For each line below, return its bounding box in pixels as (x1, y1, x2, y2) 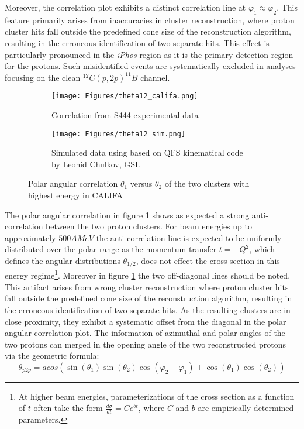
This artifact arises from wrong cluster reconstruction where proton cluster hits (5, 280, 289, 293)
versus (130, 177, 153, 190)
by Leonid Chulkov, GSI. (51, 157, 140, 170)
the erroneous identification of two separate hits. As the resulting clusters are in (5, 303, 291, 315)
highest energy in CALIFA (28, 189, 123, 201)
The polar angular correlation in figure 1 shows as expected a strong (5, 208, 250, 221)
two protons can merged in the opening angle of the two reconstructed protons (5, 338, 286, 350)
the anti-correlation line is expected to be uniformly (96, 231, 282, 243)
